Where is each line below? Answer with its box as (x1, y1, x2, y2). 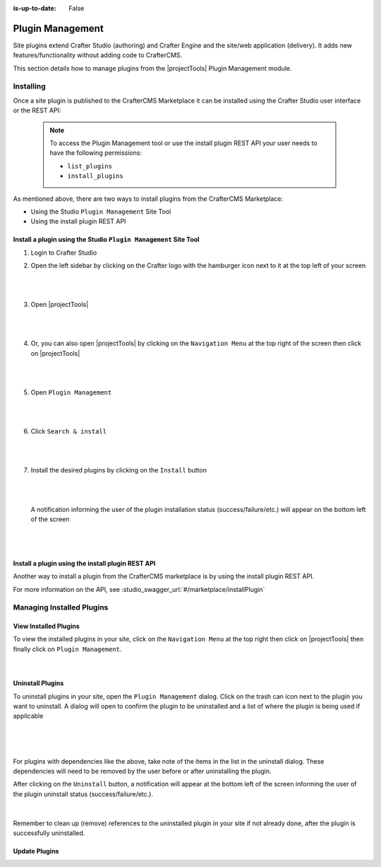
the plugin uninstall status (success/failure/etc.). (13, 789, 153, 798)
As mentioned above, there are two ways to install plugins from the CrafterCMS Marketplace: (13, 194, 284, 203)
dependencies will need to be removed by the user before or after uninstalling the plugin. (13, 767, 272, 775)
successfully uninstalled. (13, 828, 85, 837)
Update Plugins (13, 846, 59, 855)
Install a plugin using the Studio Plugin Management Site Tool (13, 235, 200, 244)
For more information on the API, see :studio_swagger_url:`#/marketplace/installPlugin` (13, 585, 265, 593)
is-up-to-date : (13, 4, 56, 12)
